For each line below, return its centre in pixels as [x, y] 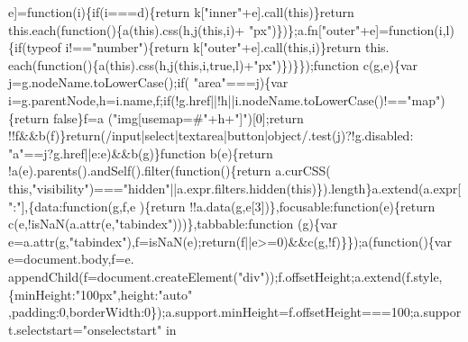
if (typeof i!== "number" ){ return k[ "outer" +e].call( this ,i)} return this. [202, 47]
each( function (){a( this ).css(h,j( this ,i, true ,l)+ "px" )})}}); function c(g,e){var [213, 64]
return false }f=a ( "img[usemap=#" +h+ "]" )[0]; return [159, 117]
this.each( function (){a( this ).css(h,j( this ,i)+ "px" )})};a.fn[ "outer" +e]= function [221, 29]
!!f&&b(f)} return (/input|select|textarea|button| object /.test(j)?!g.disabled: [211, 135]
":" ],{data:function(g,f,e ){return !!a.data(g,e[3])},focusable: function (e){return [222, 206]
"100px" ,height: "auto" [134, 294]
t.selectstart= [46, 329]
